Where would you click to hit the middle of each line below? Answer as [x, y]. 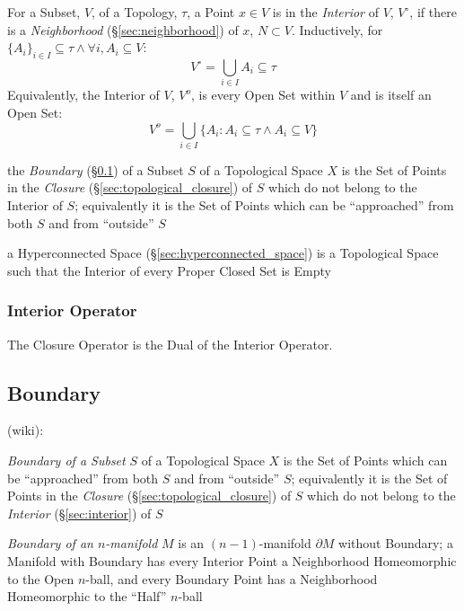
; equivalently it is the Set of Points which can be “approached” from [264, 205]
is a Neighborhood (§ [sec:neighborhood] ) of [123, 29]
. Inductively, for [337, 29]
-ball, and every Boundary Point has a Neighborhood [232, 578]
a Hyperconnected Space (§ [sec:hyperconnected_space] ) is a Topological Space [223, 253]
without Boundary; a [396, 543]
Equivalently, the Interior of [83, 95]
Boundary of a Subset [66, 460]
